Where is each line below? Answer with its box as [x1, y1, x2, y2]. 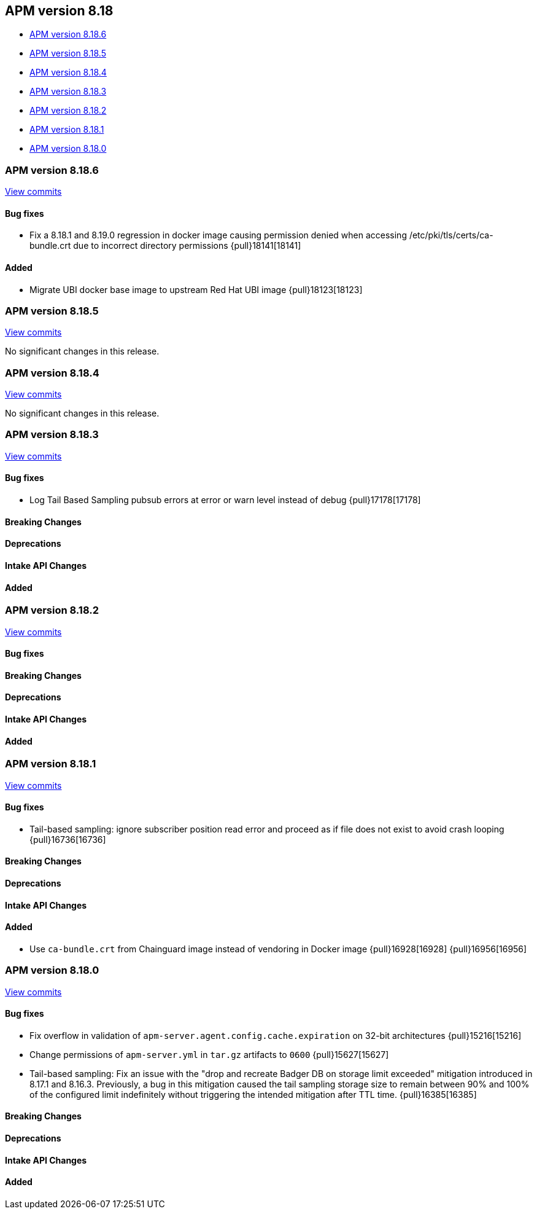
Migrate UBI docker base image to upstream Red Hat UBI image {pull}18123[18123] [29, 284, 363, 295]
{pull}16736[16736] [29, 834, 106, 845]
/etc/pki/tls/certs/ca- [409, 230, 493, 241]
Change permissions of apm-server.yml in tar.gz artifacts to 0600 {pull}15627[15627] [29, 1049, 389, 1060]
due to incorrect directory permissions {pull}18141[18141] [73, 240, 301, 251]
